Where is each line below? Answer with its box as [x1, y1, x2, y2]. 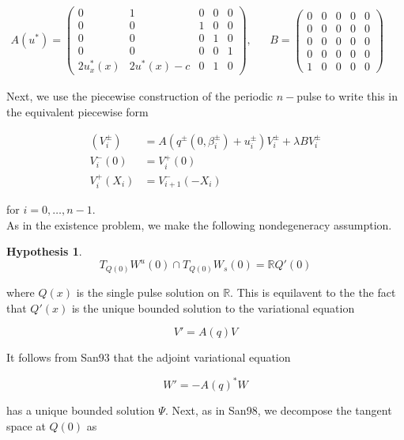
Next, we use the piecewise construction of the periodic [6, 88, 274, 104]
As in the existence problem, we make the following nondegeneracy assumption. [6, 216, 392, 233]
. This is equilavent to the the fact [230, 283, 396, 300]
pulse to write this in [296, 88, 398, 104]
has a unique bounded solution [6, 402, 155, 419]
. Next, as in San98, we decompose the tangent [164, 402, 392, 419]
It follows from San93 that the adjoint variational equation [6, 349, 291, 366]
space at [6, 417, 46, 434]
